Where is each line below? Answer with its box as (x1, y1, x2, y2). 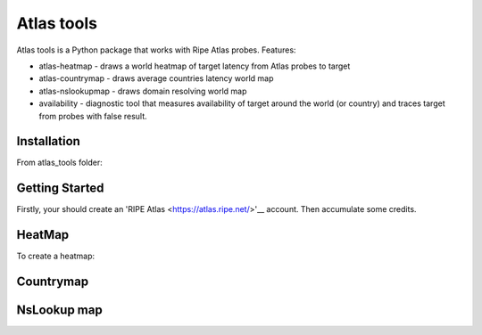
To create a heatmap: (16, 250, 96, 262)
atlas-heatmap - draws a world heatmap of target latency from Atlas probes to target (38, 61, 351, 71)
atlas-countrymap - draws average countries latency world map (38, 73, 274, 84)
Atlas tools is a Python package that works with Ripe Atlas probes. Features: (16, 45, 296, 55)
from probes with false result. (38, 110, 147, 121)
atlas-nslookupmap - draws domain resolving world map (38, 86, 247, 96)
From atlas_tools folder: (16, 157, 103, 168)
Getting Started (16, 181, 104, 196)
